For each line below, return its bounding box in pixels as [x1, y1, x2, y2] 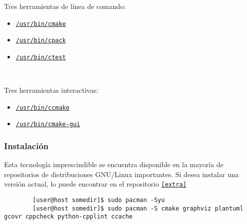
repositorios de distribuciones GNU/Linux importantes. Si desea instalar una [4, 169, 239, 179]
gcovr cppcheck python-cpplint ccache [4, 213, 133, 221]
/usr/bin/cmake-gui [15, 121, 80, 128]
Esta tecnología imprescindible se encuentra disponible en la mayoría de [4, 159, 224, 170]
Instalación [4, 139, 49, 152]
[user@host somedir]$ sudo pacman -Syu [32, 197, 165, 204]
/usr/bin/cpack [15, 37, 66, 44]
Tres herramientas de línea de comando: [4, 1, 126, 11]
